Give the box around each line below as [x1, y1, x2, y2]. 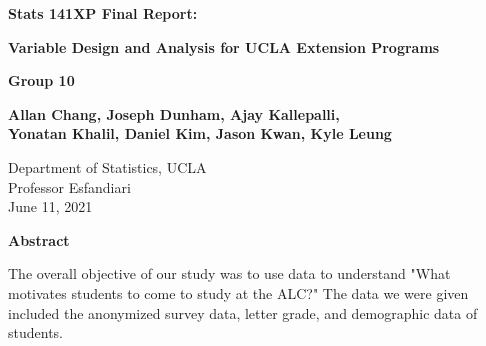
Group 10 [8, 70, 75, 91]
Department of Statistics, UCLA [8, 156, 207, 177]
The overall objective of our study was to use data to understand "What [8, 263, 451, 284]
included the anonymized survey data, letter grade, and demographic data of [8, 302, 478, 323]
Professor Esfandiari [8, 176, 131, 197]
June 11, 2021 [8, 196, 93, 217]
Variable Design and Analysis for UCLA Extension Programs [8, 36, 440, 57]
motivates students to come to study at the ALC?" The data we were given [8, 282, 469, 303]
